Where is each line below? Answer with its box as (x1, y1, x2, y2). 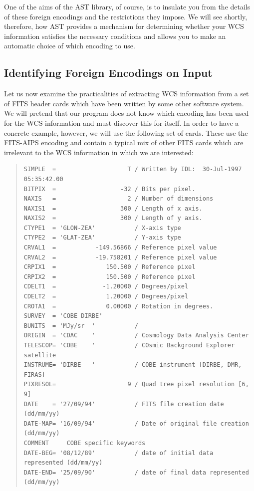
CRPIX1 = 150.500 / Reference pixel (23, 263, 196, 271)
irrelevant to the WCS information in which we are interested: (4, 147, 194, 157)
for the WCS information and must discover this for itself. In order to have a (4, 117, 239, 128)
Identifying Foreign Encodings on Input (4, 65, 213, 80)
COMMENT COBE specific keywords (23, 439, 146, 447)
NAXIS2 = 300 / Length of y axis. (23, 215, 203, 222)
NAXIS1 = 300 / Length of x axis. (23, 205, 203, 212)
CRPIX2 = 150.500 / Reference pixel (23, 273, 196, 280)
